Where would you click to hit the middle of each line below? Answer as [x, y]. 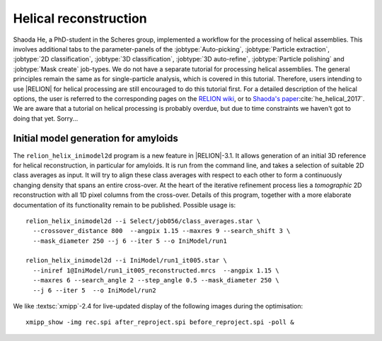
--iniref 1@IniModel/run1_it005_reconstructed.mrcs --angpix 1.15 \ [156, 270]
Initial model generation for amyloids [95, 139]
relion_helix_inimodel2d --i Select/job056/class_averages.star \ [143, 221]
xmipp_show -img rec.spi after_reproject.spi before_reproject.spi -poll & [160, 322]
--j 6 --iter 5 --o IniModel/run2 [95, 290]
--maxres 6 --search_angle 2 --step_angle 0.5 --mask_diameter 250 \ [156, 280]
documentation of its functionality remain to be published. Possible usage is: [125, 205]
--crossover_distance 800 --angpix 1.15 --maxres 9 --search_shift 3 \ [162, 231]
